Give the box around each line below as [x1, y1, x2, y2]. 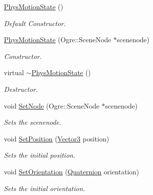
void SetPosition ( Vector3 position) [4, 133, 109, 143]
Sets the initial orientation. [4, 183, 85, 193]
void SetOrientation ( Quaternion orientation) [4, 166, 139, 176]
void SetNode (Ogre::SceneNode [4, 100, 100, 111]
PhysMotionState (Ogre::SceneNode [4, 34, 111, 45]
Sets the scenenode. [4, 117, 62, 127]
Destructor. [4, 84, 38, 94]
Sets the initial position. [4, 150, 75, 160]
